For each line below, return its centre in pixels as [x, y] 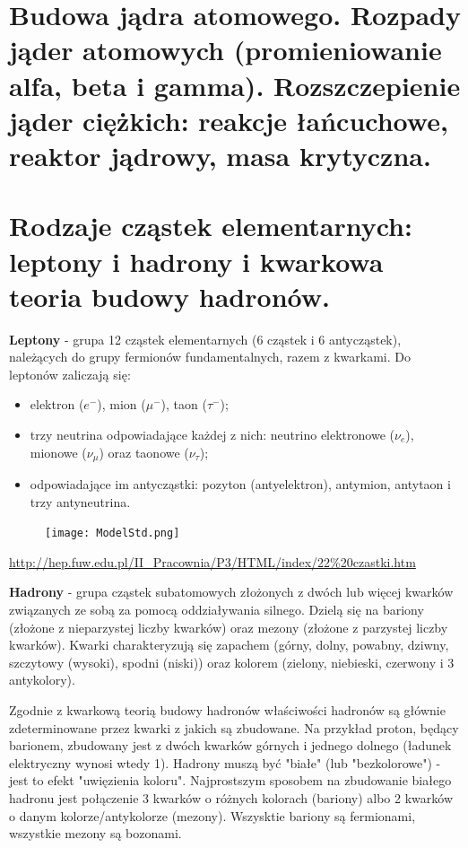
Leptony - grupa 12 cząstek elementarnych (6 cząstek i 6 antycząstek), [205, 339]
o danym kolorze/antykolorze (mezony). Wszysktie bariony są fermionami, [212, 815]
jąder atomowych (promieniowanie [225, 50]
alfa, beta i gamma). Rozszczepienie [235, 85]
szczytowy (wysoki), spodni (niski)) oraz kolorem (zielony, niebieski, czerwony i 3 [232, 662]
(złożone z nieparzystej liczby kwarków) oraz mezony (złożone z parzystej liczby [229, 627]
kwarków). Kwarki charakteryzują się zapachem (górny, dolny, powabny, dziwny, [229, 645]
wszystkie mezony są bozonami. [95, 833]
